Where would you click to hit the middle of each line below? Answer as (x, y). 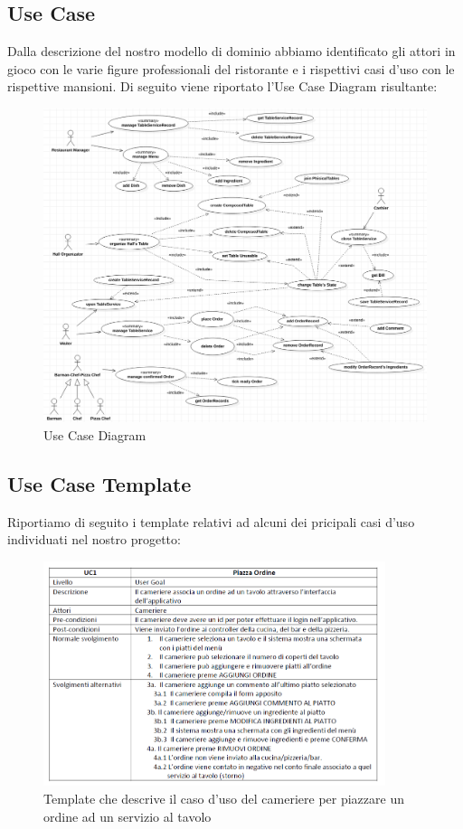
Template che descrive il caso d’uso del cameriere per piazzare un (224, 799)
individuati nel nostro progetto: (94, 539)
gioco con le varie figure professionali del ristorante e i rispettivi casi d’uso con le (231, 68)
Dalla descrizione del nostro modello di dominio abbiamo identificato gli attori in (231, 51)
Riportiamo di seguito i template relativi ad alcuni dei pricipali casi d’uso (211, 521)
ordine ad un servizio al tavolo (128, 816)
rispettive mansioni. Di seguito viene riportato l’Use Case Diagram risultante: (222, 86)
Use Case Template (99, 483)
